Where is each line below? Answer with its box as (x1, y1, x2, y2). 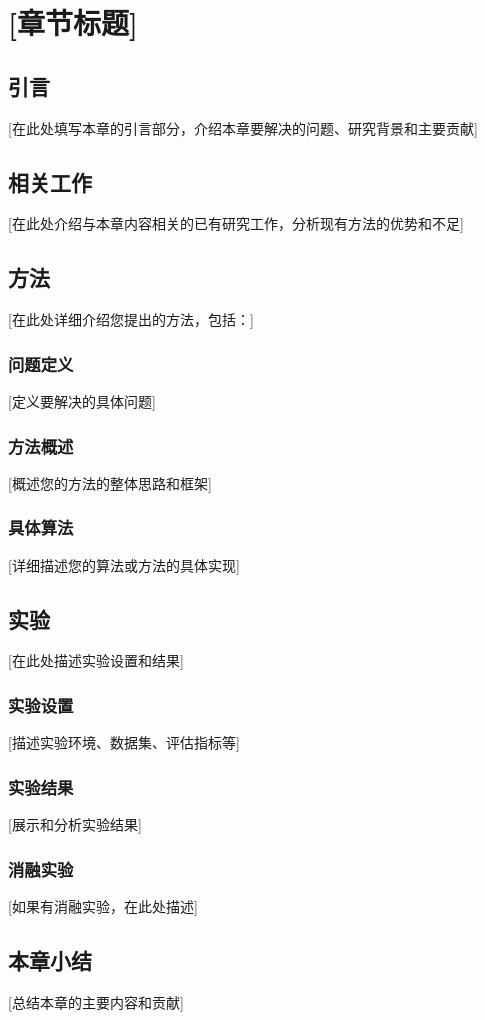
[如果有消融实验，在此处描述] (8, 895, 198, 916)
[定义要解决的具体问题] (8, 390, 156, 411)
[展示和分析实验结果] (8, 814, 142, 835)
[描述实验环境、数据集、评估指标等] (8, 732, 240, 753)
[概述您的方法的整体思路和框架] (8, 472, 212, 493)
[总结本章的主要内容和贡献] (8, 991, 184, 1012)
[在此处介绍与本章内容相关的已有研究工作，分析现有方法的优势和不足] (8, 213, 464, 234)
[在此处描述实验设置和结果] (8, 650, 184, 671)
